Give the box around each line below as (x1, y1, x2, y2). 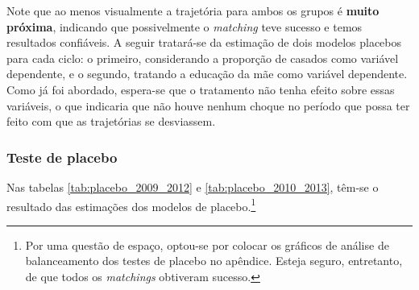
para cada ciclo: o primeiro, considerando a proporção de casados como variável (6, 49, 399, 66)
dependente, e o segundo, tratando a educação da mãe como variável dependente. (6, 65, 408, 82)
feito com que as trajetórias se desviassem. (6, 113, 216, 130)
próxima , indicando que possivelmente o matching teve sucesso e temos (6, 18, 363, 35)
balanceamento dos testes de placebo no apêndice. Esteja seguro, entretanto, (25, 252, 403, 269)
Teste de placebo (6, 147, 118, 167)
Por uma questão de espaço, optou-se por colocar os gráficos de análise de (25, 236, 389, 253)
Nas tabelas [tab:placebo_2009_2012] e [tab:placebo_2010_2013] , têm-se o (6, 178, 379, 195)
